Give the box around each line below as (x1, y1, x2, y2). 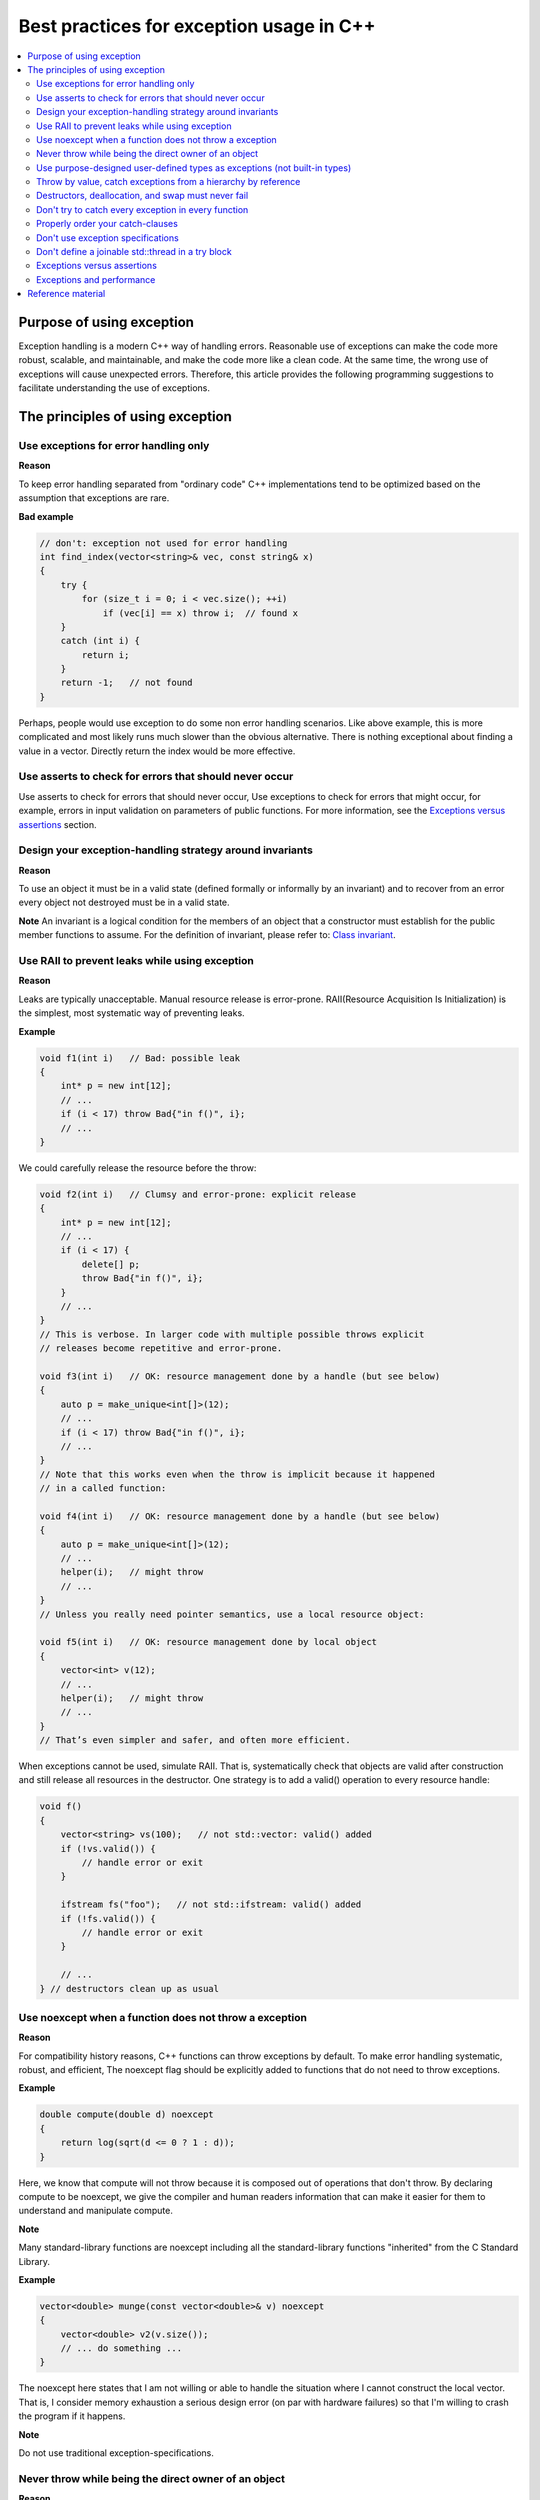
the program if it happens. (18, 2410, 126, 2422)
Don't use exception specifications (36, 231, 179, 244)
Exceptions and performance (36, 273, 156, 285)
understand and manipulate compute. (18, 2205, 174, 2217)
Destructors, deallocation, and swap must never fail (36, 190, 249, 202)
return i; (81, 649, 130, 660)
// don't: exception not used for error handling (39, 537, 288, 549)
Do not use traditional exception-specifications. (18, 2447, 215, 2459)
